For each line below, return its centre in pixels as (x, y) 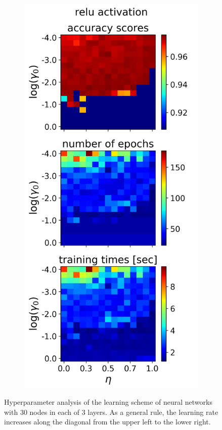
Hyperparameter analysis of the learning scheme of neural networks (108, 402)
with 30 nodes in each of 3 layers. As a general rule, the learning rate (111, 412)
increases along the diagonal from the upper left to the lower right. (107, 422)
